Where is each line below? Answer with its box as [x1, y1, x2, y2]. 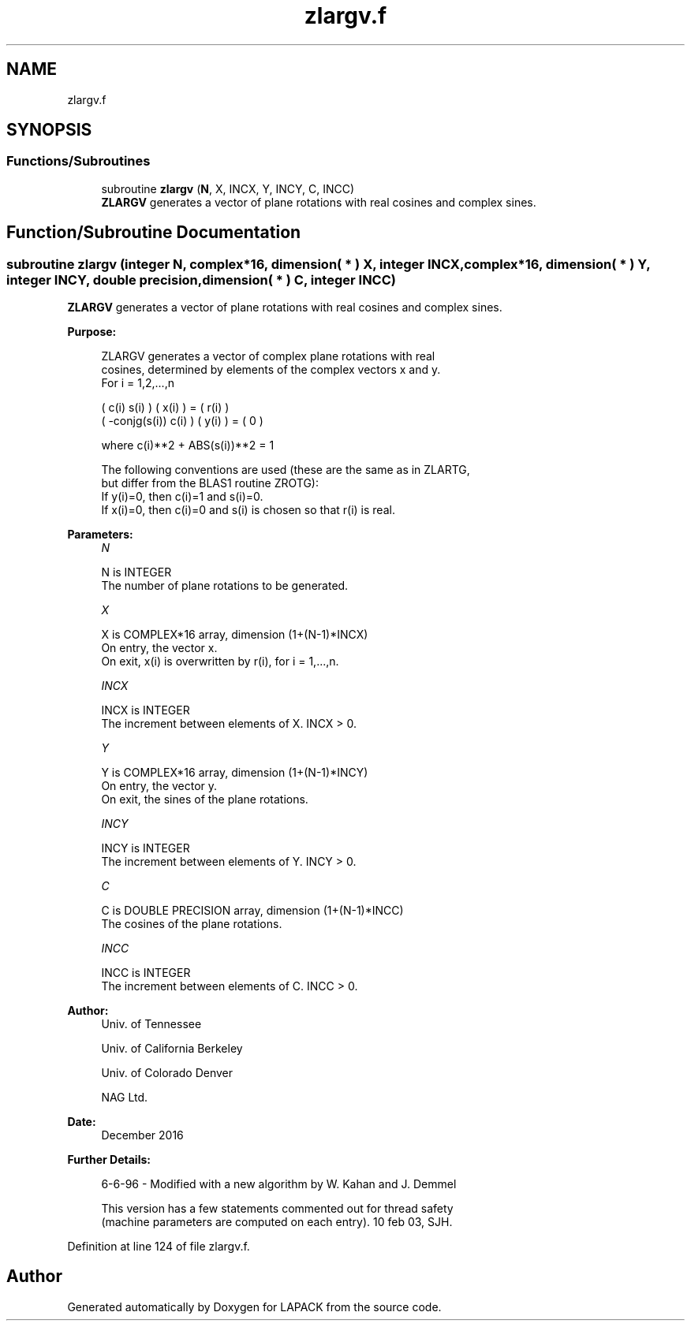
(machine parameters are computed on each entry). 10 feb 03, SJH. [101, 1215, 453, 1229]
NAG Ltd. [101, 1090, 148, 1105]
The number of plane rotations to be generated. [101, 579, 349, 593]
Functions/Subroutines [6, 153, 151, 170]
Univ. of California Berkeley [101, 1042, 243, 1056]
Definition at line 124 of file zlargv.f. [67, 1239, 250, 1254]
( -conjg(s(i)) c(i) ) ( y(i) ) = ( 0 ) [101, 414, 263, 428]
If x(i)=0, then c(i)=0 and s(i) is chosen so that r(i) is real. [101, 503, 395, 517]
